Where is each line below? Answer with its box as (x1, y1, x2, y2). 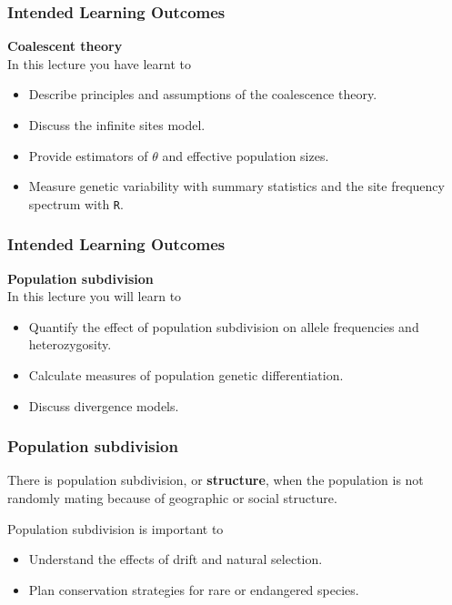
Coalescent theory (7, 36, 123, 55)
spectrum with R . (28, 194, 124, 213)
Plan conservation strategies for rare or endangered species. (28, 580, 359, 599)
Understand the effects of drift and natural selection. (28, 550, 323, 569)
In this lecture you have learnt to (7, 54, 191, 73)
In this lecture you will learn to (7, 287, 182, 306)
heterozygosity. (28, 335, 112, 354)
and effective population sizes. (162, 146, 329, 165)
